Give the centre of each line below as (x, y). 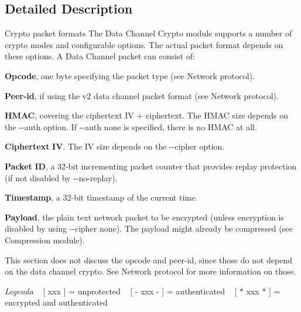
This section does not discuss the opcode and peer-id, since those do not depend (149, 260)
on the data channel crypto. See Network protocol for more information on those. (150, 271)
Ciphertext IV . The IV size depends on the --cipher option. (115, 146)
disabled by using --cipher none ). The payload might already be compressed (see (149, 228)
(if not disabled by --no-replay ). (61, 177)
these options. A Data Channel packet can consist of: (100, 56)
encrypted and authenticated (56, 302)
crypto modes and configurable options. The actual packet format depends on (144, 44)
